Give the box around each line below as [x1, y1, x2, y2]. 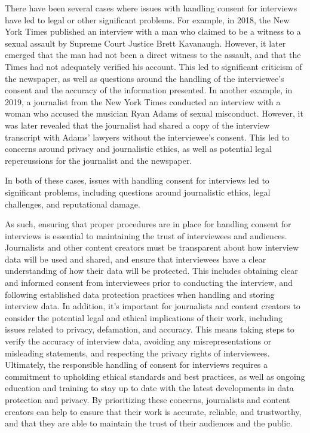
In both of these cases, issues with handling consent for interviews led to [5, 174, 269, 187]
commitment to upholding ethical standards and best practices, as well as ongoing [5, 370, 305, 382]
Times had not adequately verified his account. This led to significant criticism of [5, 60, 302, 72]
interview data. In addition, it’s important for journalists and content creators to [5, 300, 300, 312]
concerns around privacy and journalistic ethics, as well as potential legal [5, 142, 272, 155]
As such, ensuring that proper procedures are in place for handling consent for [5, 218, 291, 230]
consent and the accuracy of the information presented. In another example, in [5, 84, 293, 96]
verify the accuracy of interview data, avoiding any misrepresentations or [5, 335, 272, 347]
